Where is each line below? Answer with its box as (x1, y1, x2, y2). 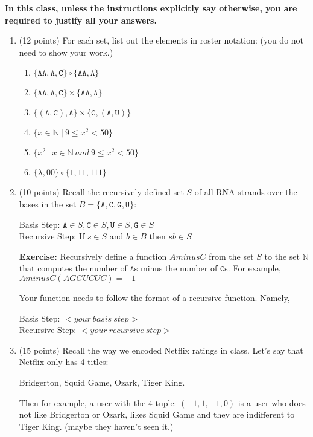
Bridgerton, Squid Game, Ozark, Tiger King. (19, 375, 185, 388)
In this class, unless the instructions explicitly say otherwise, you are (5, 2, 297, 14)
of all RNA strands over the (194, 186, 297, 198)
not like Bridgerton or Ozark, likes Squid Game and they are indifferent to (19, 408, 295, 421)
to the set (264, 250, 300, 262)
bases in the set (19, 197, 77, 210)
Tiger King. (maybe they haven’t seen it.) (19, 419, 174, 432)
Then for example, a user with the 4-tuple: (19, 396, 177, 409)
